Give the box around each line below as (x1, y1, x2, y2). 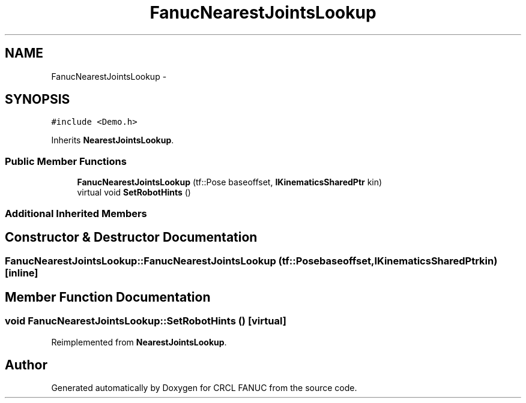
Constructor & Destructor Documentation (5, 229, 258, 245)
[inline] (5, 267, 38, 279)
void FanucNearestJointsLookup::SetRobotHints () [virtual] (5, 315, 286, 327)
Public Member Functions (5, 155, 127, 167)
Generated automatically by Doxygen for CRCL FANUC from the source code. (51, 383, 357, 393)
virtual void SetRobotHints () (77, 187, 191, 198)
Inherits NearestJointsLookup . (51, 135, 174, 146)
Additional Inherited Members (5, 207, 147, 219)
